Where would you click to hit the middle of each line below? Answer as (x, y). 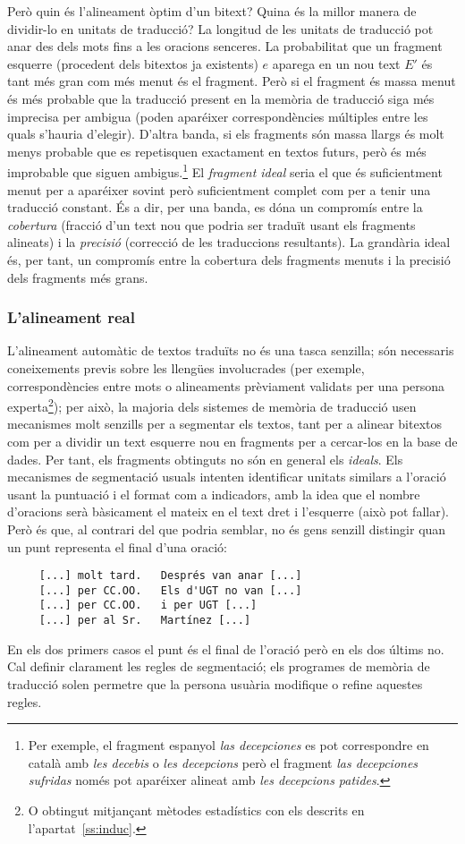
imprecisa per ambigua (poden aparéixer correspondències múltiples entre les (218, 116)
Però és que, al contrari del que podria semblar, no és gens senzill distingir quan (227, 529)
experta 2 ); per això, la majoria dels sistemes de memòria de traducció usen (212, 405)
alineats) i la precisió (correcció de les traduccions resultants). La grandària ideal (229, 242)
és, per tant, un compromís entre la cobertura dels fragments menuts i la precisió (229, 259)
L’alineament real (71, 317)
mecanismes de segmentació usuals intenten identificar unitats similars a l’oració (227, 477)
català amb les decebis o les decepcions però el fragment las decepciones (223, 762)
